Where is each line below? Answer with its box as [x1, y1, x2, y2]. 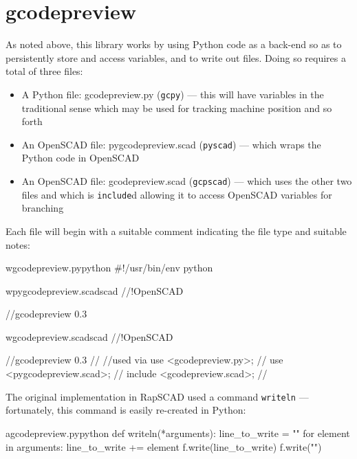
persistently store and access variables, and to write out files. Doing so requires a [6, 50, 346, 65]
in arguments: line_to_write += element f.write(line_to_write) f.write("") [6, 439, 322, 454]
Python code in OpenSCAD [21, 150, 140, 165]
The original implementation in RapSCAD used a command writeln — [6, 389, 309, 403]
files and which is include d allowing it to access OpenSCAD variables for [21, 187, 332, 201]
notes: [6, 237, 30, 251]
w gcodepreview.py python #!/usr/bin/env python [6, 260, 213, 275]
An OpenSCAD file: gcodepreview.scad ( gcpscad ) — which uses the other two [21, 174, 352, 188]
